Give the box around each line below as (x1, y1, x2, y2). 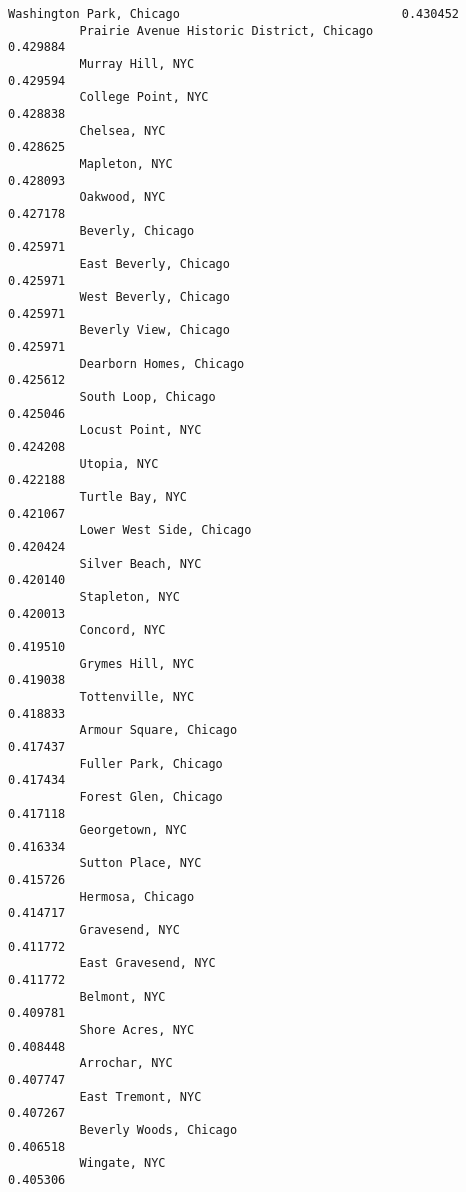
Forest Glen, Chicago (79, 789, 223, 804)
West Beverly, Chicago (79, 290, 230, 305)
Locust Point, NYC (79, 423, 202, 438)
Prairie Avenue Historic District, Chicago (79, 23, 374, 38)
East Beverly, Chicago (79, 256, 230, 271)
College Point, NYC (79, 90, 209, 105)
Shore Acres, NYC (79, 1023, 195, 1038)
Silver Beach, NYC (79, 556, 202, 571)
